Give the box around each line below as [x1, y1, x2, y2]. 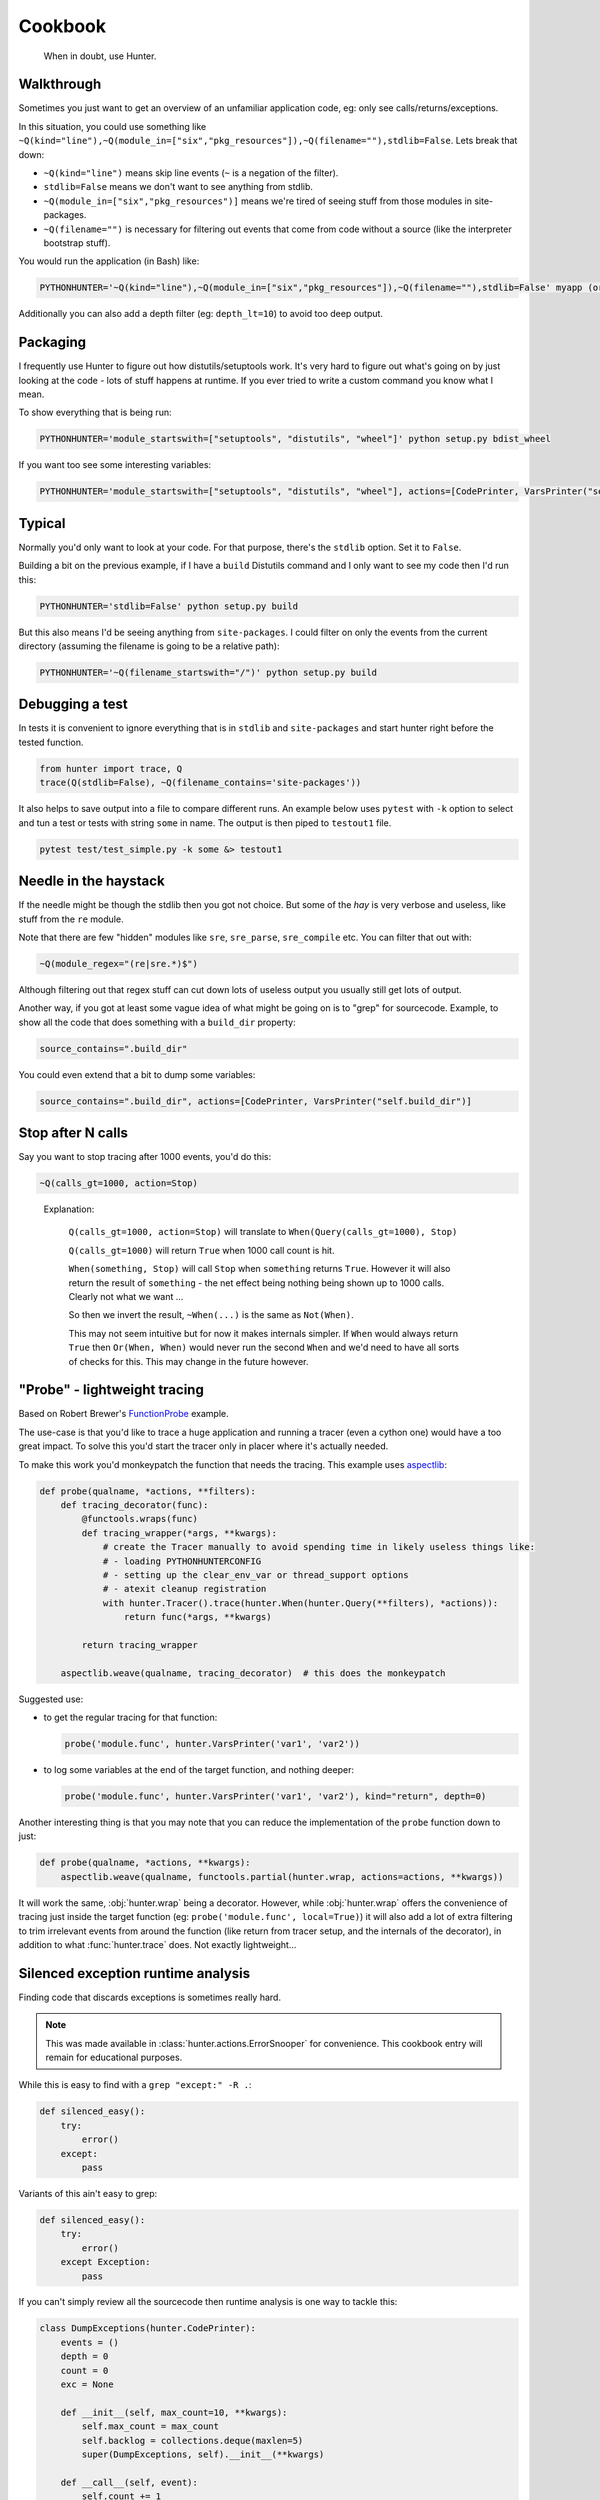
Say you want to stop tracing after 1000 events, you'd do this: [18, 1151, 272, 1163]
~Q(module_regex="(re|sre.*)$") [39, 958, 199, 969]
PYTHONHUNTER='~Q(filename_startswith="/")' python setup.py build [39, 666, 378, 678]
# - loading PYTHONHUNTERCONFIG [102, 1555, 262, 1567]
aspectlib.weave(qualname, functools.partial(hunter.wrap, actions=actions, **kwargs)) [60, 1871, 504, 1882]
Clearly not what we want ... [68, 1291, 184, 1303]
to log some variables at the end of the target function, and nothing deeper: [43, 1764, 355, 1776]
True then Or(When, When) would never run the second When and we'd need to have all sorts [68, 1341, 460, 1354]
